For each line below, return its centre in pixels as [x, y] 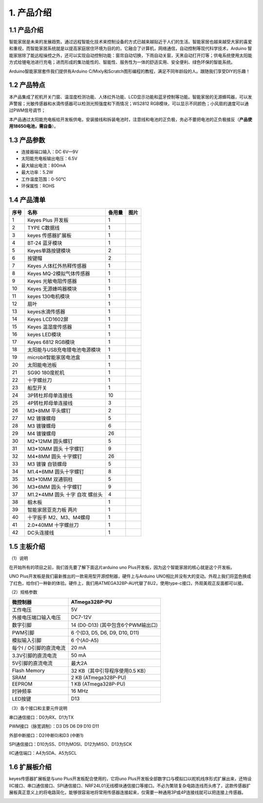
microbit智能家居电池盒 [54, 357]
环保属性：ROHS [38, 186]
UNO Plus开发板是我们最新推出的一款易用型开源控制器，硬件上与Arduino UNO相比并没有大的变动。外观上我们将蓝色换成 [130, 576]
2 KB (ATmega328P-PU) [99, 678]
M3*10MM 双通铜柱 [50, 479]
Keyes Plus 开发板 [48, 220]
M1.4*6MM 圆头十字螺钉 [56, 472]
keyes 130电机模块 [49, 296]
